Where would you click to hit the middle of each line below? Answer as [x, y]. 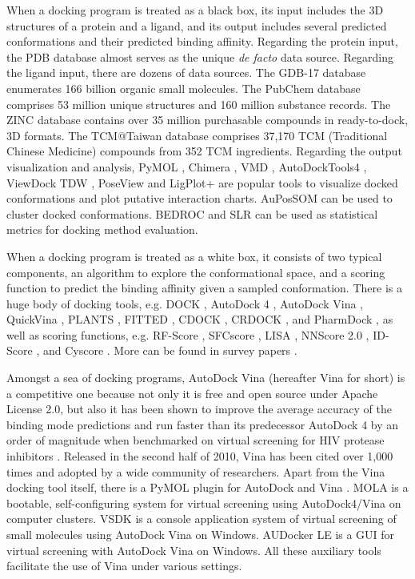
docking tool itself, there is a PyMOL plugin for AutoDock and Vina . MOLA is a [207, 487]
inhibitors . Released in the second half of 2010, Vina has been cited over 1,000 [200, 456]
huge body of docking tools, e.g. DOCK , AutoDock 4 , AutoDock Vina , [185, 303]
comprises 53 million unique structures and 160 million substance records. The [199, 104]
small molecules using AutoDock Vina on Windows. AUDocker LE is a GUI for [201, 534]
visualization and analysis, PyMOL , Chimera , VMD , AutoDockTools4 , [187, 166]
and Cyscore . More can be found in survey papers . [170, 350]
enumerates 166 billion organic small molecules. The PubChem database [184, 88]
